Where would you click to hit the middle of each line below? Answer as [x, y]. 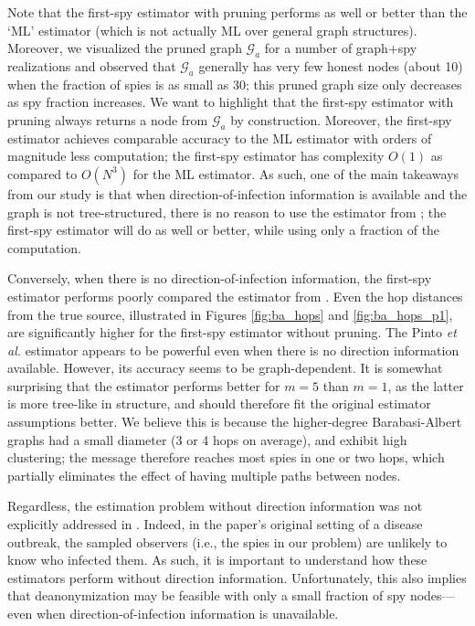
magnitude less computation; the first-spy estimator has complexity [196, 156]
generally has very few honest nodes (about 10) [331, 65]
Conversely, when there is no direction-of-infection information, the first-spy [220, 278]
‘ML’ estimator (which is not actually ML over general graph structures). [212, 30]
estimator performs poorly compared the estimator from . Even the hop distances [235, 296]
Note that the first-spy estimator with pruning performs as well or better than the [237, 12]
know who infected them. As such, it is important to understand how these [217, 560]
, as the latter [426, 385]
